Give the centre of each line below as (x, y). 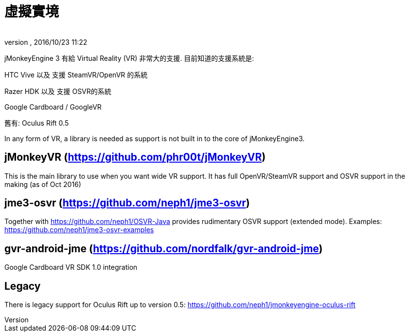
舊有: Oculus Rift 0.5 (37, 123)
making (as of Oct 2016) (43, 184)
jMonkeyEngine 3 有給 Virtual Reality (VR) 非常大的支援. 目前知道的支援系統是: (129, 58)
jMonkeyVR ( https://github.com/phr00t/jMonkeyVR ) (135, 157)
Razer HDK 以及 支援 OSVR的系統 (58, 91)
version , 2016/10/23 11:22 (46, 42)
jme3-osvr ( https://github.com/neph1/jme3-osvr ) (127, 203)
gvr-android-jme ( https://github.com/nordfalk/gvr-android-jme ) (164, 248)
